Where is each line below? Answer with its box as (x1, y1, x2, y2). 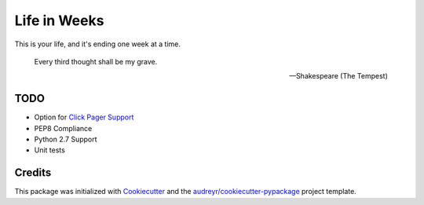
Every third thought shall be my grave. (34, 57, 158, 66)
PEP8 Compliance (34, 123, 93, 133)
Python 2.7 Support (34, 134, 97, 145)
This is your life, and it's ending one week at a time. (14, 39, 181, 49)
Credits (14, 166, 52, 180)
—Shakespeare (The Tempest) (289, 71, 388, 81)
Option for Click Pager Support (34, 112, 134, 122)
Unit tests (34, 145, 66, 155)
